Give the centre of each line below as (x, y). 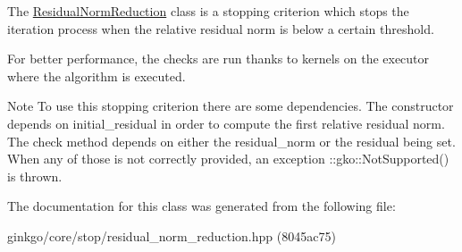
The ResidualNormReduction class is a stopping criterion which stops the (208, 11)
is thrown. (35, 176)
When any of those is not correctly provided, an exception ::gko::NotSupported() (228, 159)
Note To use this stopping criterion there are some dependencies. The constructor (231, 106)
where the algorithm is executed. (97, 76)
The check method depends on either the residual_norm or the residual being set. (231, 141)
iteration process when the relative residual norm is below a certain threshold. (221, 28)
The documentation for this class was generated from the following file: (202, 206)
